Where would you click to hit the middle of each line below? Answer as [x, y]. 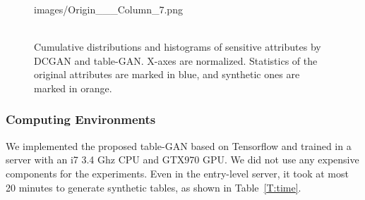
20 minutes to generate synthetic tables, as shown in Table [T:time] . [154, 187]
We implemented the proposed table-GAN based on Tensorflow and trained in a [179, 145]
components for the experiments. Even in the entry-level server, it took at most [177, 173]
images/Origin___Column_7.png [108, 9]
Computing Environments [81, 119]
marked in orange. [73, 88]
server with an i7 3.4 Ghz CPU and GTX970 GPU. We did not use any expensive [182, 160]
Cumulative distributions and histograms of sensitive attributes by [178, 47]
